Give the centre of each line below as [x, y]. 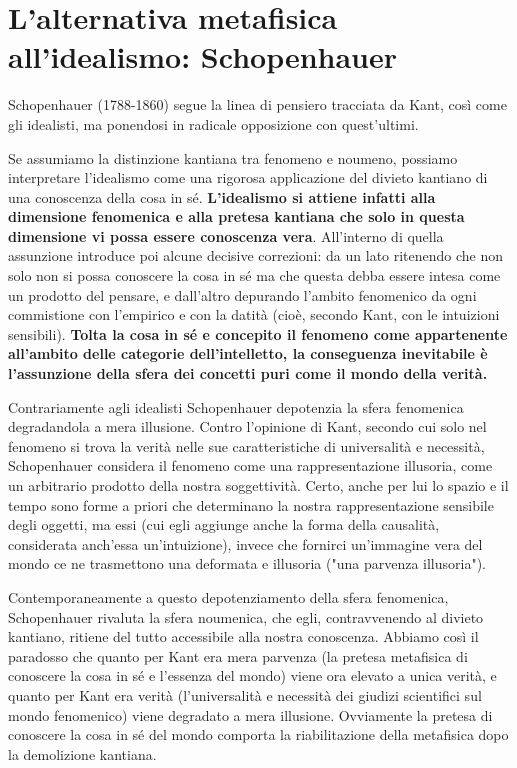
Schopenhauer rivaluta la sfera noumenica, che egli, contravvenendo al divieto [246, 616]
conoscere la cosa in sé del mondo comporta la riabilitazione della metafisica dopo [258, 734]
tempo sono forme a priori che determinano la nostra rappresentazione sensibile [251, 504]
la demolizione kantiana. [82, 753]
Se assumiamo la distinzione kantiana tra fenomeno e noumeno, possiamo [233, 157]
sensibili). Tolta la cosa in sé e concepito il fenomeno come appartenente [258, 333]
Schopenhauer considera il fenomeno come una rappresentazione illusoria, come [250, 465]
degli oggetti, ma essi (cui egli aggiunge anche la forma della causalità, [224, 524]
